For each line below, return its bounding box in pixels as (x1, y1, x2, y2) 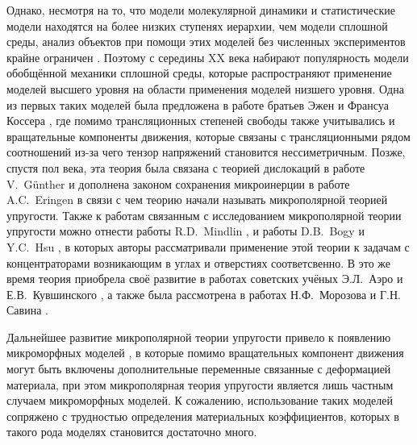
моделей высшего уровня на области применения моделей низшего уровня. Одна (6, 80, 404, 97)
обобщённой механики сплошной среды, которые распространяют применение (6, 64, 392, 81)
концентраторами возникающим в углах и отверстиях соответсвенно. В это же (6, 254, 391, 271)
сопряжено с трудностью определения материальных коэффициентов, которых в (6, 407, 399, 424)
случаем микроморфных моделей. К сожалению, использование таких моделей (6, 392, 393, 409)
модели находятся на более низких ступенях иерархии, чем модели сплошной (6, 17, 388, 34)
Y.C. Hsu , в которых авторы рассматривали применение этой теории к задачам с (6, 238, 410, 255)
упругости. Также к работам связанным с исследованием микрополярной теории (6, 206, 402, 223)
